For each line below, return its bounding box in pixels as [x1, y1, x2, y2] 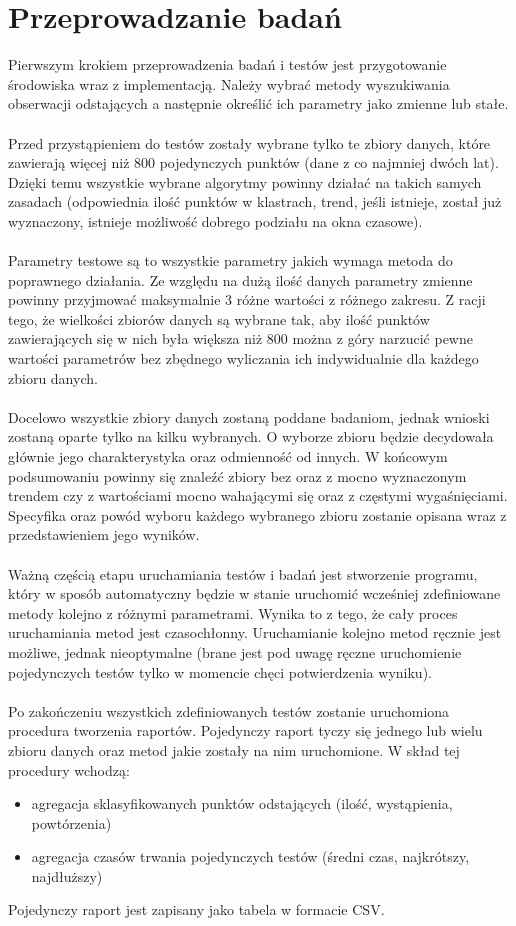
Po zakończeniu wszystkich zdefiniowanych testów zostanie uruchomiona [8, 700, 450, 721]
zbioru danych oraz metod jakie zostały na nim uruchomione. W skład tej [8, 739, 460, 760]
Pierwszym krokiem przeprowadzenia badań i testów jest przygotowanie [8, 54, 447, 75]
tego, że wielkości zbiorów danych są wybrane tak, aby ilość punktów [8, 308, 430, 329]
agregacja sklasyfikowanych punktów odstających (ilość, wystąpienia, [31, 793, 453, 814]
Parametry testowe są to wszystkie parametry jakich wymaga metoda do [8, 250, 453, 271]
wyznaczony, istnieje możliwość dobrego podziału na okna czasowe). [8, 210, 423, 231]
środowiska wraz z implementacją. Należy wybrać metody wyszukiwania [8, 73, 450, 94]
